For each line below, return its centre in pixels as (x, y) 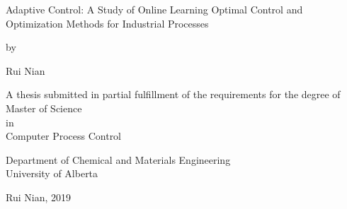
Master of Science (44, 108)
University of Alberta (52, 173)
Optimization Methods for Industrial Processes (107, 23)
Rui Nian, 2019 (38, 197)
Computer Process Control (64, 136)
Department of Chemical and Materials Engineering (118, 159)
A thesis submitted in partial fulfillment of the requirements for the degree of (173, 94)
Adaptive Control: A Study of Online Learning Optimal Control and (154, 9)
